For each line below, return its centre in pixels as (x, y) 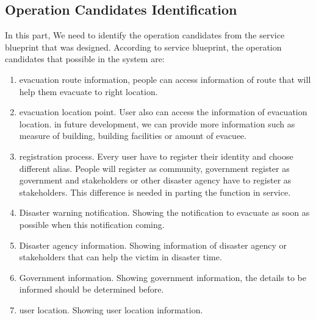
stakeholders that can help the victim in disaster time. (120, 257)
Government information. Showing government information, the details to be (163, 277)
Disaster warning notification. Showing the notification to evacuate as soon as (164, 212)
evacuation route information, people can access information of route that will (165, 79)
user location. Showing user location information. (111, 309)
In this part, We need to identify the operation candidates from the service (145, 35)
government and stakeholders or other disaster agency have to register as (155, 180)
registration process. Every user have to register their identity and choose (156, 156)
